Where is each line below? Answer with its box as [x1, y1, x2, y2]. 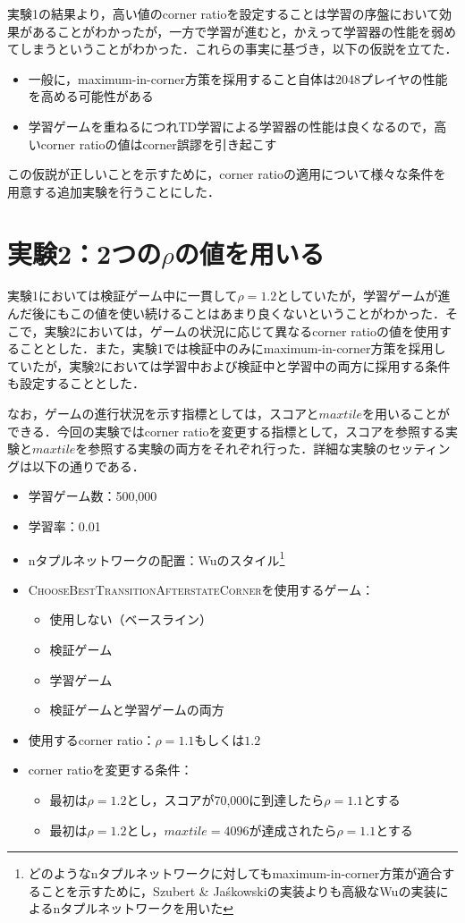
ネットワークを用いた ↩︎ [97, 899, 233, 918]
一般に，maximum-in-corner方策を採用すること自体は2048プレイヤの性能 [28, 69, 448, 88]
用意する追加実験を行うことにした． [7, 182, 220, 200]
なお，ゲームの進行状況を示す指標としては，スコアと [7, 404, 319, 423]
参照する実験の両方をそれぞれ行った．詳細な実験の [88, 439, 389, 458]
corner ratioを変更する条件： [28, 760, 193, 779]
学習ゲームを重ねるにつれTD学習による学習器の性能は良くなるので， [28, 116, 435, 135]
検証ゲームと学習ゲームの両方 [49, 700, 224, 719]
